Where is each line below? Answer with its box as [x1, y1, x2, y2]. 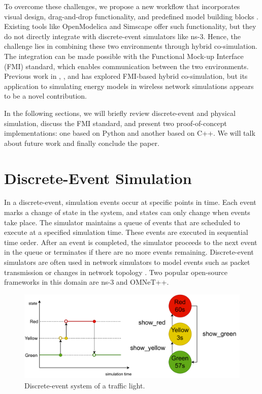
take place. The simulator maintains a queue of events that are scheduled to [4, 217, 240, 227]
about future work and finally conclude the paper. [4, 137, 159, 148]
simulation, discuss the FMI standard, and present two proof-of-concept [4, 117, 227, 128]
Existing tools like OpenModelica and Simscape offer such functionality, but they [4, 21, 256, 32]
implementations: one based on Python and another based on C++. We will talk [4, 128, 255, 138]
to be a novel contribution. [4, 90, 87, 101]
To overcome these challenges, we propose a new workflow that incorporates [4, 1, 240, 11]
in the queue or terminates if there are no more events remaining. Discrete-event [4, 247, 254, 257]
